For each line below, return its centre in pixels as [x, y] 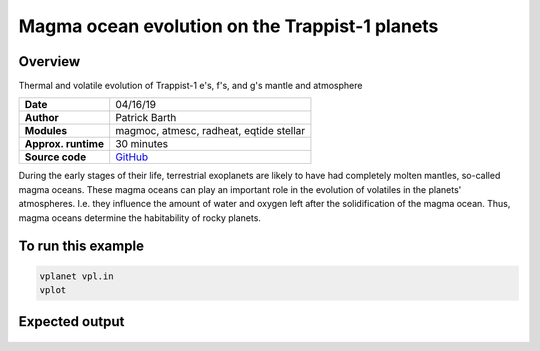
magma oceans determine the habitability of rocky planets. [140, 217]
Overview [49, 61]
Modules [46, 131]
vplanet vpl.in [76, 276]
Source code [55, 157]
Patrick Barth [146, 118]
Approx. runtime [64, 144]
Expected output [71, 321]
